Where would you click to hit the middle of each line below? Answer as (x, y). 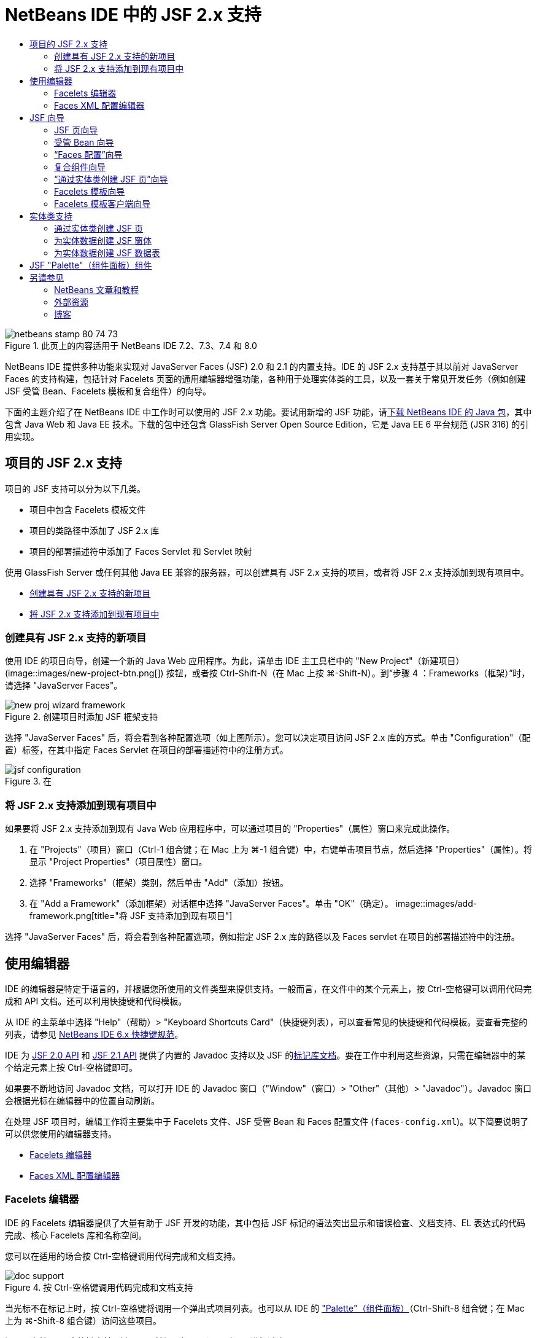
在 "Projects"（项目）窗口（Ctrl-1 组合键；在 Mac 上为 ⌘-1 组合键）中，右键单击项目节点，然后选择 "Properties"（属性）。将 (281, 850)
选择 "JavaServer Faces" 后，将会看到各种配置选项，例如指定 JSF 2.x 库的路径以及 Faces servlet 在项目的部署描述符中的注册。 (262, 937)
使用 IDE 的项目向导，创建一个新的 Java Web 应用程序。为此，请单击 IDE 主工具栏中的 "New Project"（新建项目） (235, 661)
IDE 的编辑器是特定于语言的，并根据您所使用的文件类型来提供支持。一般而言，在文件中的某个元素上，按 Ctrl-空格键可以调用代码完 (268, 988)
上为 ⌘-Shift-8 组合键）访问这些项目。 (83, 1320)
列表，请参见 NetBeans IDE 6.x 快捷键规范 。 (94, 1034)
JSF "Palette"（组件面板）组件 (91, 265)
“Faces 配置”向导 (88, 154)
